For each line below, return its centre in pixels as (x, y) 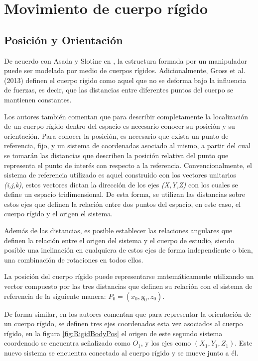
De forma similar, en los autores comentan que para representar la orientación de (128, 314)
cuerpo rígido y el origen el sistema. (59, 214)
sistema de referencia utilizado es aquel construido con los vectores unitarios (120, 175)
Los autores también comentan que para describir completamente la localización (126, 116)
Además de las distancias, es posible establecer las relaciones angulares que (118, 230)
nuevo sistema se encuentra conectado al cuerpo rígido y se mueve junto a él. (121, 353)
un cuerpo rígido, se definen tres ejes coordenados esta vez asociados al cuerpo (124, 323)
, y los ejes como (166, 343)
